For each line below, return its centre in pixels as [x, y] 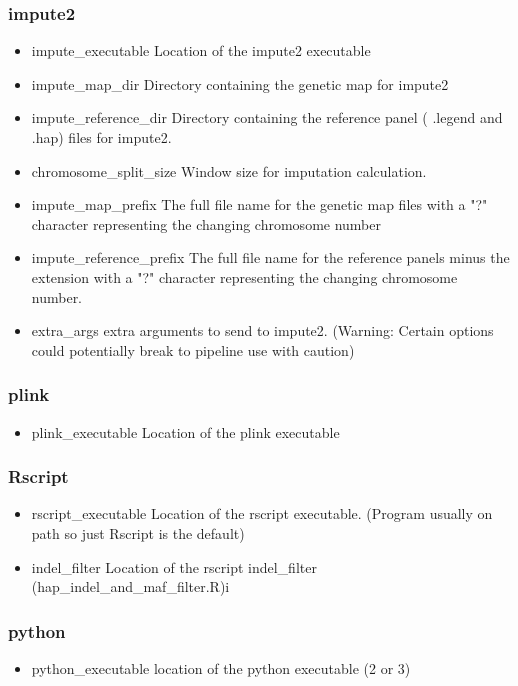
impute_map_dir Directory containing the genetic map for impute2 [240, 83]
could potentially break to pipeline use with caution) [193, 349]
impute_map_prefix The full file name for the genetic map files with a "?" [259, 204]
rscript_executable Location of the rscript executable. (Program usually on [262, 513]
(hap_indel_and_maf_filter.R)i [130, 586]
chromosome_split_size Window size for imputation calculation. [229, 170]
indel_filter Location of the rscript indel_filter [174, 566]
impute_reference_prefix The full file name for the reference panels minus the [270, 257]
